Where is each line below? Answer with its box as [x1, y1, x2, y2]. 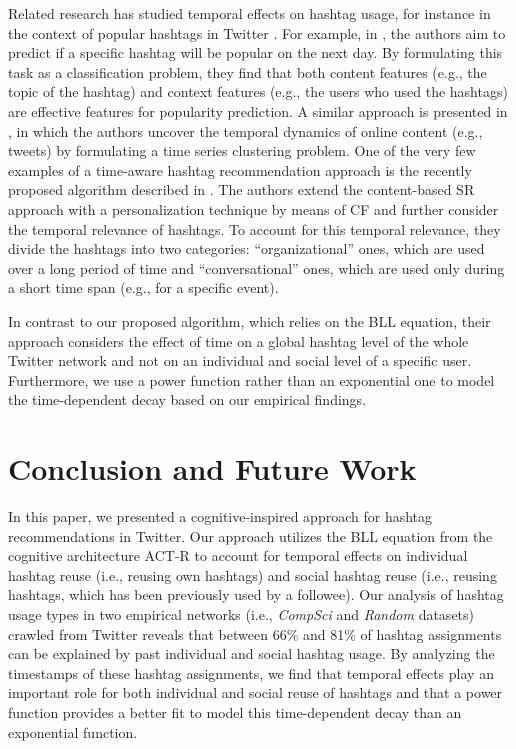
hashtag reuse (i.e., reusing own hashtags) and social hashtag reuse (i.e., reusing [8, 564, 497, 585]
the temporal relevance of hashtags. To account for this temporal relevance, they [8, 218, 501, 239]
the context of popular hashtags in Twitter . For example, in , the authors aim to [8, 22, 506, 43]
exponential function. [8, 721, 138, 742]
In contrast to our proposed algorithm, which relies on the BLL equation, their [8, 310, 491, 331]
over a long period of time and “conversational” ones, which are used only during [8, 257, 505, 278]
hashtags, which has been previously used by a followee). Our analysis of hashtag [8, 584, 504, 605]
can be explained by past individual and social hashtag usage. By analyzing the [8, 643, 495, 664]
